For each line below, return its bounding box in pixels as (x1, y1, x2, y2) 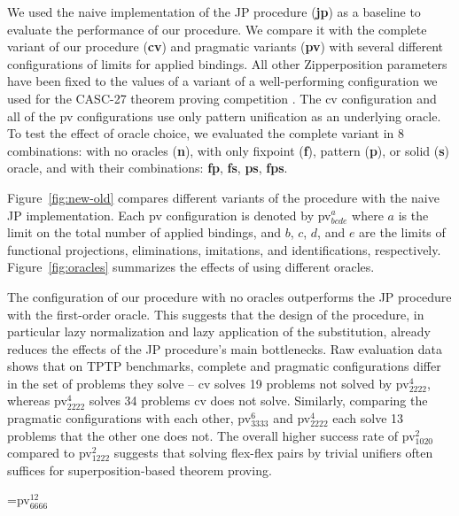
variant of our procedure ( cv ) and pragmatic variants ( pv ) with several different (7, 37, 444, 56)
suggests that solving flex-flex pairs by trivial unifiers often (113, 443, 433, 462)
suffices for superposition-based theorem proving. (7, 460, 272, 479)
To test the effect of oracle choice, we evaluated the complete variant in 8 (7, 124, 405, 142)
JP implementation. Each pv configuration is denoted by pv (7, 205, 331, 224)
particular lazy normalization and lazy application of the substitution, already (7, 322, 431, 341)
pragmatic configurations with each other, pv (7, 409, 252, 427)
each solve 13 (332, 409, 404, 427)
